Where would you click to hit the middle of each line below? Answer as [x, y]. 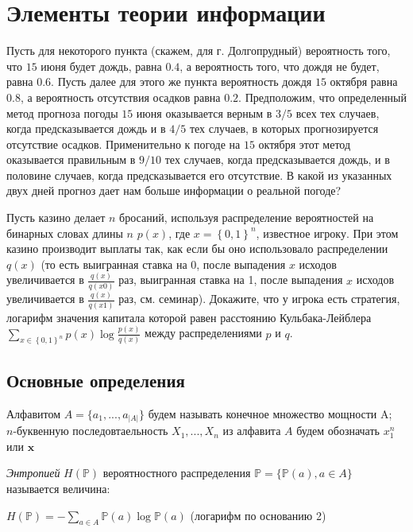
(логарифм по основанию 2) [258, 515]
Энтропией [33, 473]
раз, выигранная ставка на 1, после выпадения [231, 280]
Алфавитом [34, 413]
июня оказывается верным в [204, 113]
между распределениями [203, 333]
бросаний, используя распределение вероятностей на [247, 217]
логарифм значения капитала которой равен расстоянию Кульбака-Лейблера [189, 317]
